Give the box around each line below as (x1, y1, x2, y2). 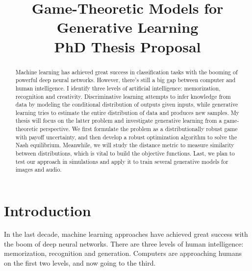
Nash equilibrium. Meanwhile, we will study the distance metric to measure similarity (15, 141, 234, 149)
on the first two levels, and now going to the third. (4, 257, 156, 268)
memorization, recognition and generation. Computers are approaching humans (4, 248, 242, 258)
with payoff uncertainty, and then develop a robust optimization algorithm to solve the (15, 133, 237, 141)
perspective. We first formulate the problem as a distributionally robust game (40, 125, 238, 133)
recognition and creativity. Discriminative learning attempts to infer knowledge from (15, 92, 231, 100)
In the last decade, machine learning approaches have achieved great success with (4, 229, 248, 239)
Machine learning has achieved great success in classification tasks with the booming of (15, 68, 238, 76)
